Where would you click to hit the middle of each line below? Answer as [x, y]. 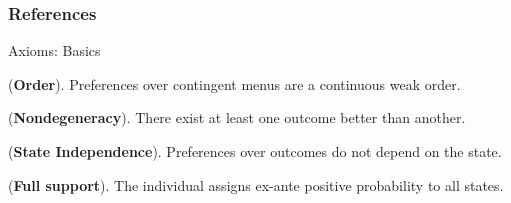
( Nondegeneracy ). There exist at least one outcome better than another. [237, 117]
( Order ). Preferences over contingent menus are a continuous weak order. [234, 83]
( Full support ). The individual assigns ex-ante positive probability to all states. [256, 184]
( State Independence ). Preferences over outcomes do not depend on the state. [255, 151]
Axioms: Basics [54, 50]
